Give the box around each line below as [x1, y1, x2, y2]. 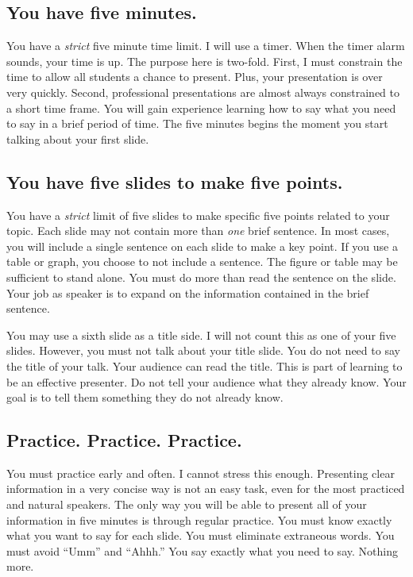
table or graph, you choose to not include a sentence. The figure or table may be [6, 253, 398, 270]
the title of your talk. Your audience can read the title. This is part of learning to [6, 357, 403, 374]
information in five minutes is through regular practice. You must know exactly [6, 511, 392, 528]
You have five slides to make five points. [6, 169, 343, 194]
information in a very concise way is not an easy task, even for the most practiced [6, 480, 405, 497]
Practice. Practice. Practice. [6, 428, 242, 452]
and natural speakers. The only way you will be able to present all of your [6, 496, 367, 513]
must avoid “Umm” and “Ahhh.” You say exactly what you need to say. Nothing [6, 542, 398, 559]
